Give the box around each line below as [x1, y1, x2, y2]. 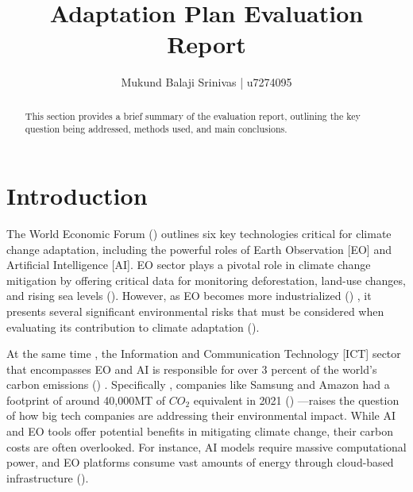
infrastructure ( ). [6, 469, 89, 486]
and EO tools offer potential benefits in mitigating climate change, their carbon [6, 423, 393, 440]
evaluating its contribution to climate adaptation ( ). [6, 318, 260, 335]
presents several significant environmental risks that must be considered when [6, 302, 384, 319]
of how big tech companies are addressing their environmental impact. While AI [6, 407, 396, 424]
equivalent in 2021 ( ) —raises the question [193, 391, 399, 408]
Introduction [6, 179, 148, 212]
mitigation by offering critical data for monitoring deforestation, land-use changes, [6, 271, 406, 288]
